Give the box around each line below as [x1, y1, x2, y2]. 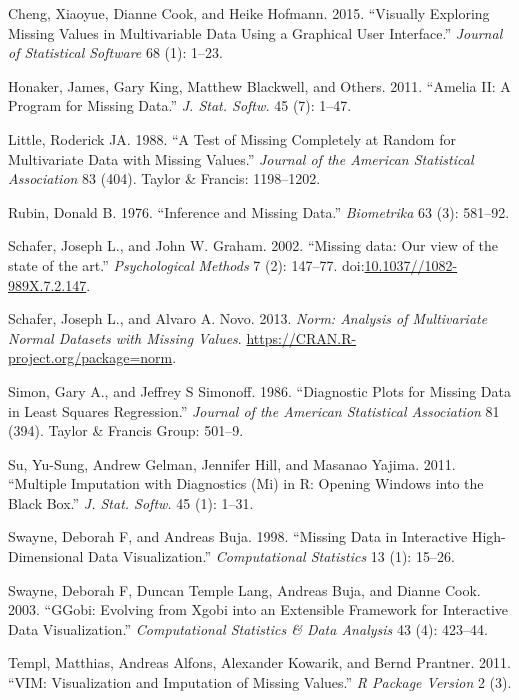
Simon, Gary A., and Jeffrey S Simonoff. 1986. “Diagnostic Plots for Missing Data [8, 380, 511, 401]
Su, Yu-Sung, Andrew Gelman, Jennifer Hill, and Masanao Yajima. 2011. [8, 453, 456, 474]
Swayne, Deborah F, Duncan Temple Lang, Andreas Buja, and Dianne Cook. [8, 579, 481, 600]
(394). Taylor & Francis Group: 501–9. [8, 420, 244, 441]
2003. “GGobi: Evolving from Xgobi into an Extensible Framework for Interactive [8, 599, 509, 620]
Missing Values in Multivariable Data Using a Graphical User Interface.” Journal [8, 22, 503, 43]
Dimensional [8, 546, 84, 567]
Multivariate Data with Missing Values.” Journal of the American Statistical [8, 148, 474, 169]
